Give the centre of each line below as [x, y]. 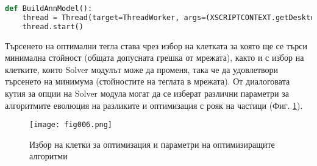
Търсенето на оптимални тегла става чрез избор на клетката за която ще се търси [156, 45]
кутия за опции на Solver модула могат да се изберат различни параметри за [147, 93]
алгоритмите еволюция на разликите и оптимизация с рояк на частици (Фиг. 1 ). [154, 105]
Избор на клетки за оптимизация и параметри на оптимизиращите [152, 144]
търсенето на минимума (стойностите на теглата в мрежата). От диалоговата [148, 81]
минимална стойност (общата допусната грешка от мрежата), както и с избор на [155, 57]
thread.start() [53, 26]
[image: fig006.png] [71, 125]
